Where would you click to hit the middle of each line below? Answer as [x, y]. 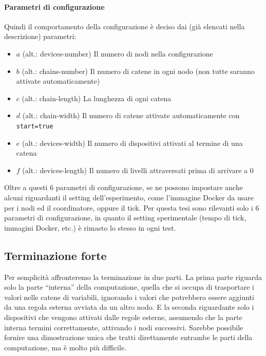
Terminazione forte [55, 255]
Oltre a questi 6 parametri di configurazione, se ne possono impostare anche [123, 187]
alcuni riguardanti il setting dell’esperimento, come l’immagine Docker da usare [129, 197]
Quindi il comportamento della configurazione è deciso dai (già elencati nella [125, 26]
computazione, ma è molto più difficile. [65, 347]
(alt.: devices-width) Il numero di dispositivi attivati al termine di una [132, 143]
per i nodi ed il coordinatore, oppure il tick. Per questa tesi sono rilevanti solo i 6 [132, 207]
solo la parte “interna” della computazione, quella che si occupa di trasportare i [129, 287]
